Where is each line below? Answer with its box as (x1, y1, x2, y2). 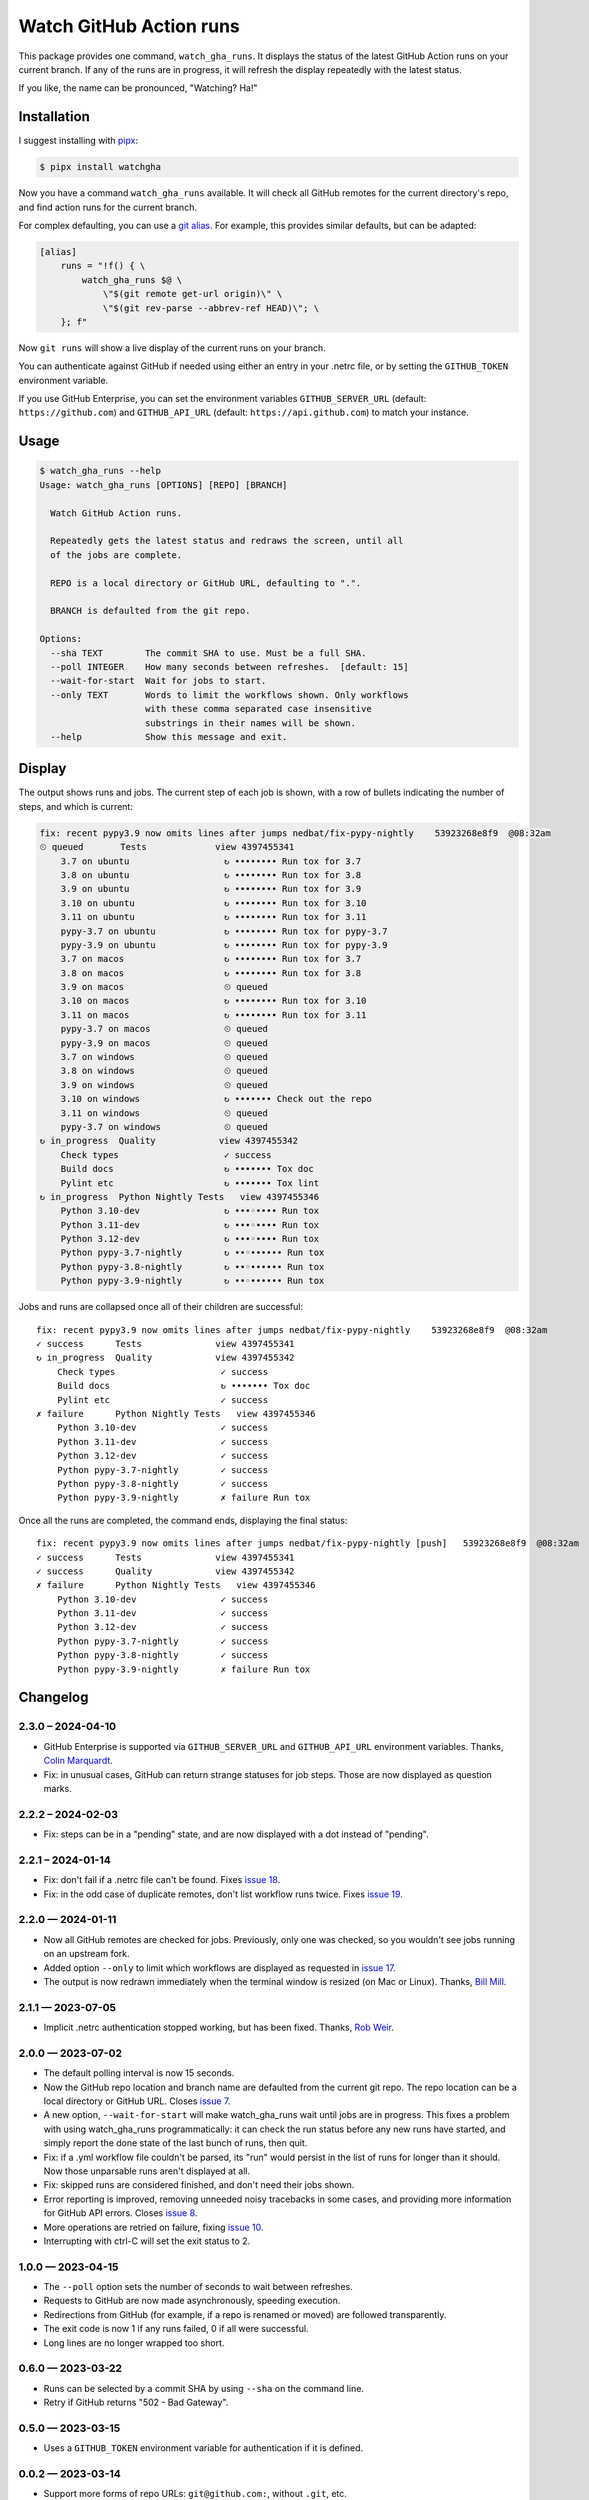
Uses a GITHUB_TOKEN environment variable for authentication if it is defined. (43, 2442, 364, 2454)
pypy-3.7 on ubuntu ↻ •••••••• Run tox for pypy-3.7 (60, 925, 388, 937)
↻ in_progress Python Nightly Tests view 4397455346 (39, 1191, 320, 1202)
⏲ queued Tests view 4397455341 (39, 841, 295, 853)
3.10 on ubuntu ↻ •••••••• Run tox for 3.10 (60, 897, 367, 909)
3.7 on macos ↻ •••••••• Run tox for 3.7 (60, 953, 362, 965)
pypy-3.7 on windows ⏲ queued (60, 1121, 269, 1132)
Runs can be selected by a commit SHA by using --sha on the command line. (43, 2382, 365, 2394)
